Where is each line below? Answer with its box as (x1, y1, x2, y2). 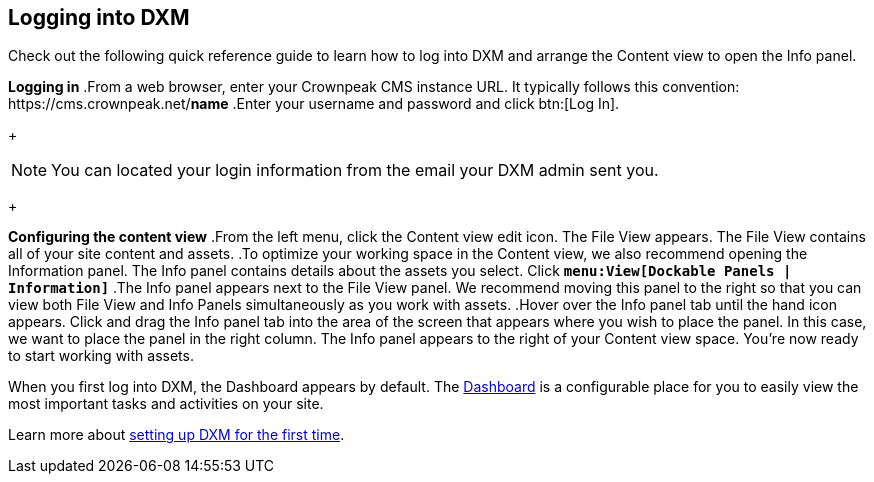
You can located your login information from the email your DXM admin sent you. (51, 160, 659, 181)
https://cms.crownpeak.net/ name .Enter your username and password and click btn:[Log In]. (8, 95, 620, 113)
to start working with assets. (8, 347, 194, 365)
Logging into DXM (8, 5, 190, 30)
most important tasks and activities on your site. (8, 395, 324, 413)
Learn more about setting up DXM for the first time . (8, 426, 345, 444)
